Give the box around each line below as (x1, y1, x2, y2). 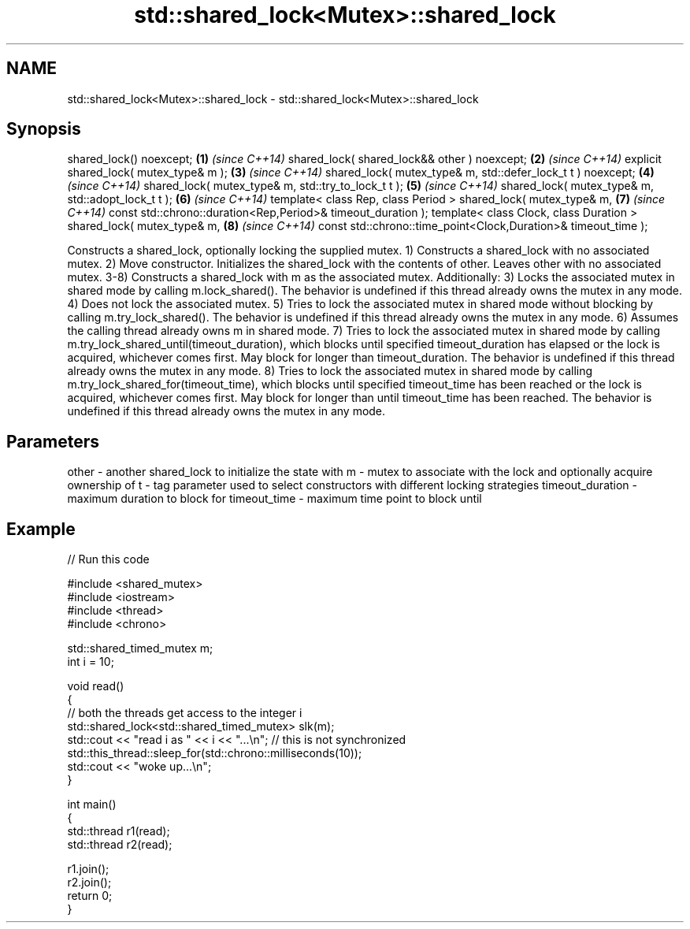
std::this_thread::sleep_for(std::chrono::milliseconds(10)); (67, 746, 362, 760)
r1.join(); (67, 862, 109, 876)
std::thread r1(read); (67, 824, 170, 838)
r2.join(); (67, 875, 112, 890)
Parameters (6, 431, 99, 451)
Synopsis (6, 119, 81, 139)
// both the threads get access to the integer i (67, 706, 302, 720)
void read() (67, 679, 124, 693)
